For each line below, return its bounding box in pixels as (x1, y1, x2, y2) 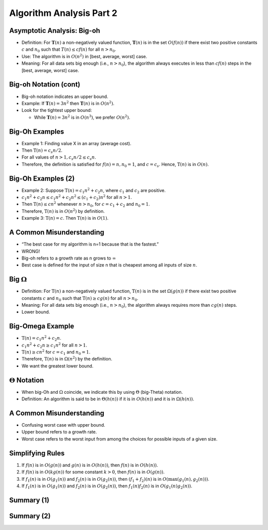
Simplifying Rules (9, 449, 65, 457)
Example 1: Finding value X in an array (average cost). (21, 140, 132, 146)
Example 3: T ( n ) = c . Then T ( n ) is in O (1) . (21, 215, 109, 221)
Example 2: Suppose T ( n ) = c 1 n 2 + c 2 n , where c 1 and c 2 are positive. (21, 187, 166, 194)
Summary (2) (9, 512, 51, 520)
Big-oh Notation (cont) (9, 80, 80, 89)
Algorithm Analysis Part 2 (9, 7, 118, 18)
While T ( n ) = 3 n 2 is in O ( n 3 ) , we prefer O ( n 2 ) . (34, 114, 131, 120)
